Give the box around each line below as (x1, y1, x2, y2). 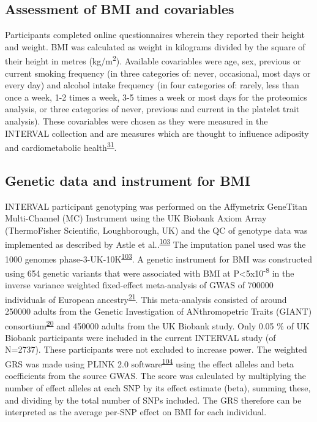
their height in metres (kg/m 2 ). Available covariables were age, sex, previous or (5, 53, 301, 67)
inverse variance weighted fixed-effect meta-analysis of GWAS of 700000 (5, 278, 274, 291)
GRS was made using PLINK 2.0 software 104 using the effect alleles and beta (5, 356, 294, 370)
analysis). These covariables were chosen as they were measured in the (5, 115, 268, 128)
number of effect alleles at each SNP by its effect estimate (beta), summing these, (5, 381, 311, 394)
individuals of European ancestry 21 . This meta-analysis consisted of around (5, 291, 287, 305)
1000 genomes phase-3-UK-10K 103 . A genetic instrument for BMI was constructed (5, 250, 312, 265)
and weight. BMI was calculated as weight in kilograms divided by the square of (5, 40, 305, 53)
